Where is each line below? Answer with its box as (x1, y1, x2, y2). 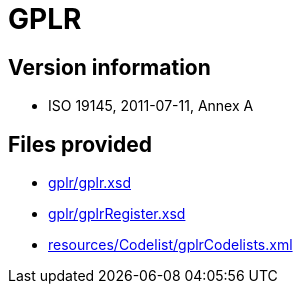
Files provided (8, 131, 152, 157)
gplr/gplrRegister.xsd (48, 205, 186, 223)
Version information (8, 54, 211, 80)
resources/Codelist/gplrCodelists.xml (48, 236, 293, 254)
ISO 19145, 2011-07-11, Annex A (48, 97, 254, 115)
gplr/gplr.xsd (48, 174, 131, 192)
